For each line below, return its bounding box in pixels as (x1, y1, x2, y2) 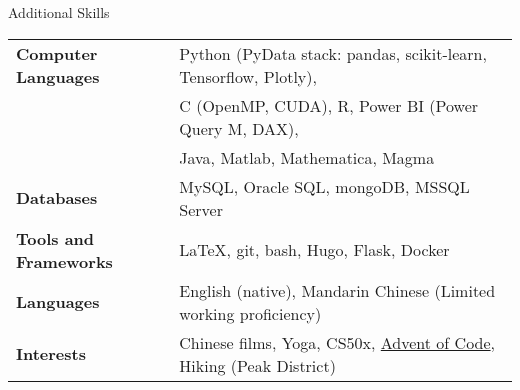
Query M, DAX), (179, 116, 299, 140)
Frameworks (16, 249, 113, 273)
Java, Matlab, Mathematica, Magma (179, 145, 435, 169)
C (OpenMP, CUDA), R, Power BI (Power (179, 93, 479, 117)
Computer (16, 41, 98, 65)
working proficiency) (179, 301, 322, 325)
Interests (16, 342, 86, 366)
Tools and (16, 226, 95, 250)
